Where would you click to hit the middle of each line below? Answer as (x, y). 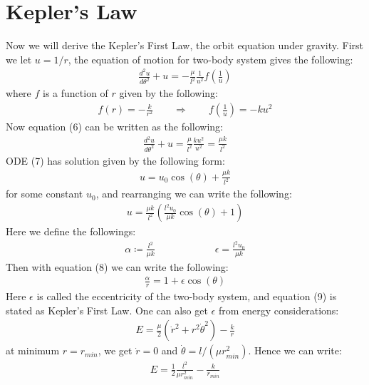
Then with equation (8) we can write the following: (117, 266)
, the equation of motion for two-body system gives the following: (211, 59)
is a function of (76, 93)
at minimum (33, 350)
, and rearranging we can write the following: (194, 194)
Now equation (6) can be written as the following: (115, 127)
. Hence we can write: (295, 350)
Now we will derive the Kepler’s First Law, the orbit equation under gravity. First (184, 45)
